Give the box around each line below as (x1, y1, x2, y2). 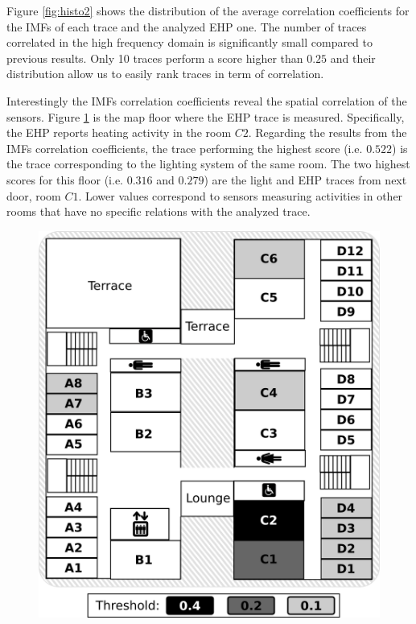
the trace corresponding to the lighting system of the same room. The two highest (6, 155, 410, 172)
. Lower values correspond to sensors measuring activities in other (78, 187, 403, 204)
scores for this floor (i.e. (6, 171, 124, 188)
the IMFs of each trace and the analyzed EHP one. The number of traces (6, 18, 367, 35)
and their (330, 49, 376, 66)
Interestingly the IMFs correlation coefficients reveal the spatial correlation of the (6, 92, 407, 109)
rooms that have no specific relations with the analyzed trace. (6, 203, 311, 220)
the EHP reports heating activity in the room (6, 124, 232, 141)
